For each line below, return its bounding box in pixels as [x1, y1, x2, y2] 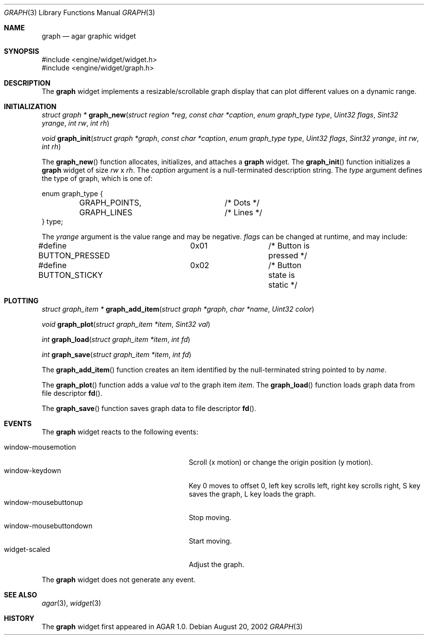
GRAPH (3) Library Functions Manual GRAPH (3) [4, 8, 155, 17]
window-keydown [4, 466, 62, 475]
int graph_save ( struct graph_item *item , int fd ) [42, 350, 192, 359]
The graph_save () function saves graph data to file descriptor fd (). [42, 404, 257, 412]
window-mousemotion [4, 443, 76, 451]
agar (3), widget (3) [42, 599, 101, 607]
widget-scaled [4, 545, 50, 553]
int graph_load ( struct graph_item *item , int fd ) [42, 335, 191, 343]
